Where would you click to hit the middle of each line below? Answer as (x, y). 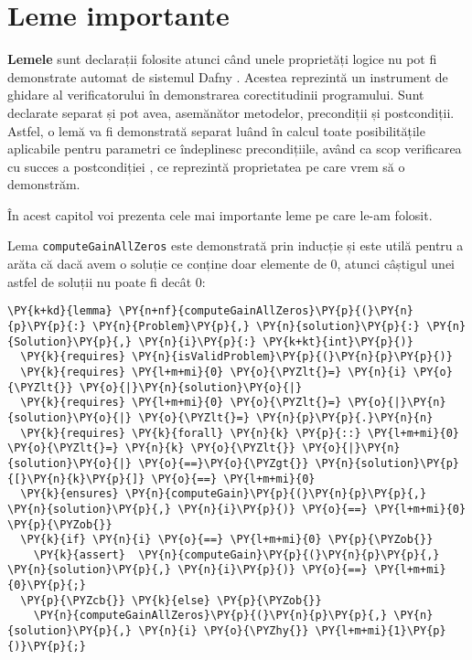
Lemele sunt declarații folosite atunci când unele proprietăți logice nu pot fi (222, 59)
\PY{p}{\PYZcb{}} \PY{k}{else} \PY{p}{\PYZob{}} (171, 600)
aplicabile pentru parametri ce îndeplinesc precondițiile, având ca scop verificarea (235, 149)
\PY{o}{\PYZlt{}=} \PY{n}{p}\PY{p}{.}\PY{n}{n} (286, 417)
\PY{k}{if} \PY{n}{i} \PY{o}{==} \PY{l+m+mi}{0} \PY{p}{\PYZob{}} (227, 540)
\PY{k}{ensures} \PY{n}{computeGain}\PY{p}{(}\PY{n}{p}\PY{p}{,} (224, 494)
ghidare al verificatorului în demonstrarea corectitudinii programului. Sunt (216, 95)
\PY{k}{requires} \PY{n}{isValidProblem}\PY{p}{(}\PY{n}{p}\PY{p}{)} (236, 357)
